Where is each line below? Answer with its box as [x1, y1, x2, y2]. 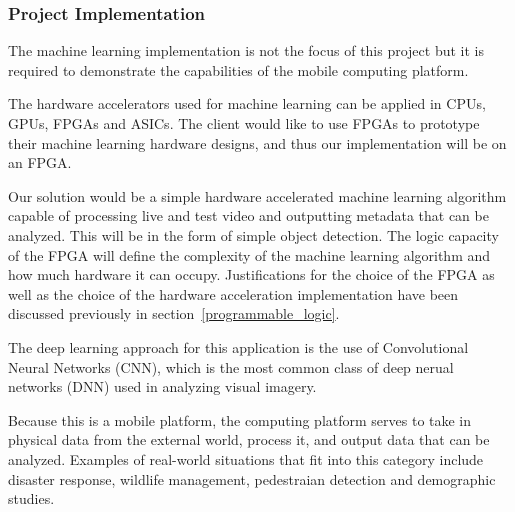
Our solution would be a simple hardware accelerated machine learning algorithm [8, 185, 507, 206]
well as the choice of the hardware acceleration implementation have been [8, 283, 459, 304]
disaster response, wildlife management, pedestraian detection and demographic [8, 468, 496, 489]
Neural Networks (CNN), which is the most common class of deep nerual [8, 356, 454, 377]
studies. [8, 488, 55, 509]
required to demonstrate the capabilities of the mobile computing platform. [8, 59, 469, 80]
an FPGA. [8, 152, 72, 173]
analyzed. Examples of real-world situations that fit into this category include [8, 448, 484, 469]
